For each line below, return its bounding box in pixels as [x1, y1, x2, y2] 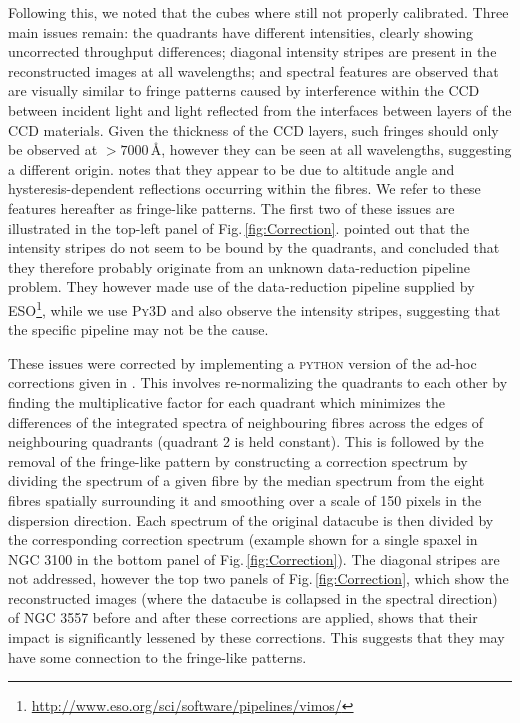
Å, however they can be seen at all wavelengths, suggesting [150, 139, 512, 160]
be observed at [8, 139, 98, 160]
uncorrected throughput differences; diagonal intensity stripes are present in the [8, 41, 497, 62]
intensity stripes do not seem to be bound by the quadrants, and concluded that [8, 237, 500, 258]
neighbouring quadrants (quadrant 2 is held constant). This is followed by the [8, 431, 484, 452]
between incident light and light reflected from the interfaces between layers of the [8, 99, 512, 120]
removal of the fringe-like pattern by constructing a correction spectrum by [8, 450, 468, 471]
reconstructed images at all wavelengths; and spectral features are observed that [8, 60, 499, 81]
